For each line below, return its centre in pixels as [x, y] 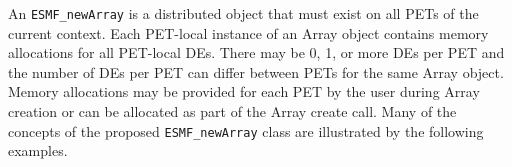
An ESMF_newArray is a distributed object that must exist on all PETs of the [243, 13]
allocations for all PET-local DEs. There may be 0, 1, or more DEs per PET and [256, 52]
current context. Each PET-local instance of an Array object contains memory [248, 32]
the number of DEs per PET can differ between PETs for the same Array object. [256, 71]
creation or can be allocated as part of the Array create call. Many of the [232, 111]
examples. [38, 150]
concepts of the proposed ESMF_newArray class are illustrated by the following [246, 130]
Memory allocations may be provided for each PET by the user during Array [244, 91]
